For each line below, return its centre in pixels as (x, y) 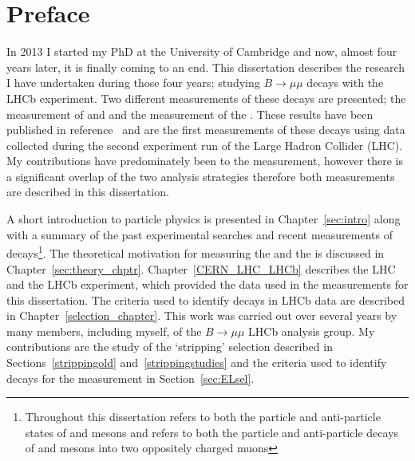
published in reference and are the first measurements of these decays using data (206, 130)
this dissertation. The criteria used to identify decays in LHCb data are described (206, 299)
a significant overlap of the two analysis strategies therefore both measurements (201, 176)
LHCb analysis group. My (312, 331)
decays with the (345, 83)
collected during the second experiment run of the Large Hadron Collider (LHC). (205, 145)
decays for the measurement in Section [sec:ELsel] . (130, 378)
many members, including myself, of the (104, 331)
